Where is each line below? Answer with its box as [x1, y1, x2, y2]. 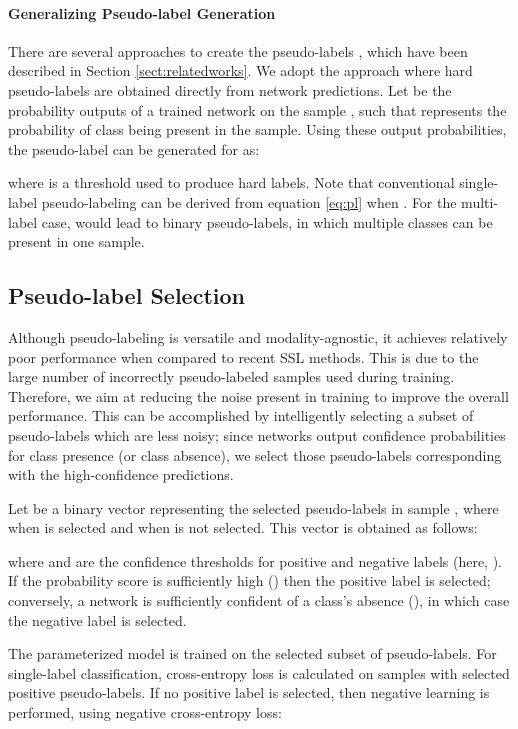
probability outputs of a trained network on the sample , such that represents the [8, 99, 507, 120]
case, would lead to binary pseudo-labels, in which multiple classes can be [41, 211, 493, 232]
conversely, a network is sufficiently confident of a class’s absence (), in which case [8, 590, 510, 611]
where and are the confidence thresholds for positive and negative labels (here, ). [8, 550, 503, 571]
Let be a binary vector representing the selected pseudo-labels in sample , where [8, 497, 499, 518]
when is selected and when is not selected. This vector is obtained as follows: [8, 517, 478, 538]
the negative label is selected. [8, 609, 187, 630]
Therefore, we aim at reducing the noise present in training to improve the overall [8, 385, 509, 406]
